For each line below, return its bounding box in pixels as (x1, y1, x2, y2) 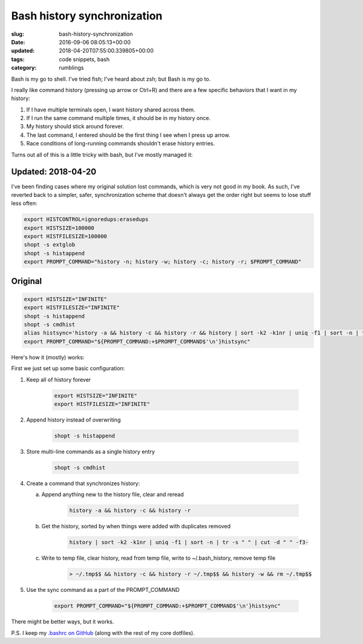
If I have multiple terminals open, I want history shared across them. (26, 106, 195, 113)
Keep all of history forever (26, 376, 91, 383)
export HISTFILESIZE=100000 (24, 233, 107, 240)
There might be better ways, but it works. (11, 618, 114, 625)
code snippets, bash (59, 55, 110, 63)
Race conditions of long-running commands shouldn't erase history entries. (26, 140, 215, 147)
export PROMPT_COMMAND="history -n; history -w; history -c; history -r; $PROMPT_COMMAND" (24, 258, 302, 265)
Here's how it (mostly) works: (11, 353, 85, 360)
